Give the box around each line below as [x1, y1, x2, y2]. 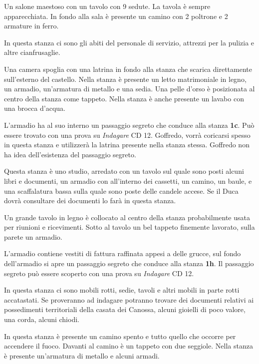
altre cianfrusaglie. [4, 47, 60, 57]
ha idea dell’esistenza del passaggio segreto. [4, 149, 136, 159]
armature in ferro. [4, 20, 59, 31]
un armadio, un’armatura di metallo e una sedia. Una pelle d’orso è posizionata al [4, 83, 255, 94]
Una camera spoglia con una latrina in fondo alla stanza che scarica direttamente [4, 63, 252, 74]
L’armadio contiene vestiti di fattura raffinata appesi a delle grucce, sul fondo [4, 248, 241, 259]
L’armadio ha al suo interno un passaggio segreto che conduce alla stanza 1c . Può [4, 119, 255, 130]
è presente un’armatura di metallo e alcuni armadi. [4, 350, 160, 361]
